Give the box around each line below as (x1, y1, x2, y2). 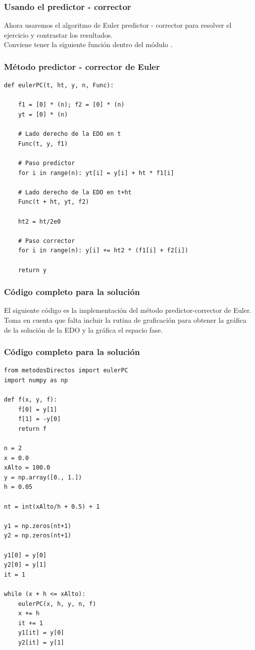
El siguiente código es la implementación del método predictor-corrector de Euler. (4, 305, 252, 315)
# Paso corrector (18, 237, 75, 244)
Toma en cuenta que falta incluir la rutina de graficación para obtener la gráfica (4, 314, 247, 325)
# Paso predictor (18, 159, 75, 167)
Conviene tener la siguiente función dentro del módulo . (4, 39, 173, 50)
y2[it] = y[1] (18, 639, 64, 646)
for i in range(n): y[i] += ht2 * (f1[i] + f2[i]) (18, 247, 189, 254)
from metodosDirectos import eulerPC (4, 367, 128, 374)
